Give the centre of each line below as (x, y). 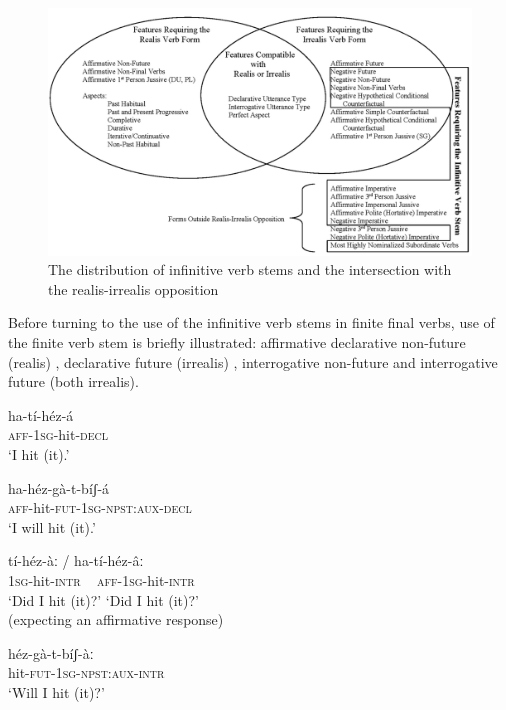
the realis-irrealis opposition (133, 288)
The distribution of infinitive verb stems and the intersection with (250, 269)
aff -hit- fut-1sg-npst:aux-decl (100, 507)
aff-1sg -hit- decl (58, 434)
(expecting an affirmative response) (116, 619)
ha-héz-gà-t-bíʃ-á (59, 487)
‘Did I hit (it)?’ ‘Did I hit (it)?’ (103, 599)
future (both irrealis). (73, 381)
